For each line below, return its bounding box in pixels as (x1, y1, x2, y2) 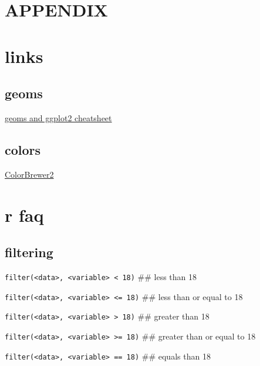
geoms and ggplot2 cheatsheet (5, 111, 112, 124)
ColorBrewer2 (5, 168, 54, 180)
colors (5, 140, 41, 158)
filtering (5, 243, 53, 261)
